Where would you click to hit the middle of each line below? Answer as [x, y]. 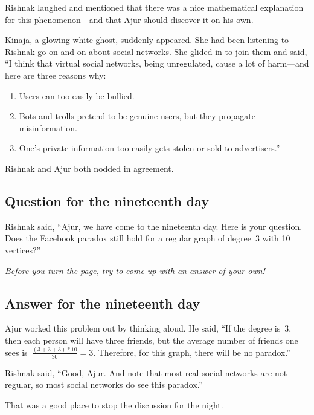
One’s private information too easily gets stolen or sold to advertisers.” [149, 148]
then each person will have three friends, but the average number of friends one [152, 340]
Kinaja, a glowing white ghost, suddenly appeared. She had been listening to [147, 40]
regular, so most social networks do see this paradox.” [104, 384]
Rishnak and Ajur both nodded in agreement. [89, 168]
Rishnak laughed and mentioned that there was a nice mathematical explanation [154, 7]
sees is [16, 352]
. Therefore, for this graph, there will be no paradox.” [192, 352]
